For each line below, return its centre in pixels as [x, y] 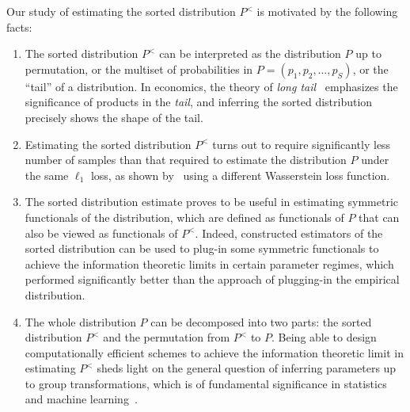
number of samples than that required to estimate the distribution [186, 160]
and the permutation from [167, 337]
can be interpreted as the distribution [250, 53]
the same [47, 175]
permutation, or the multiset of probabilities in [139, 69]
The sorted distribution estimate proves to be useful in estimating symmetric [212, 202]
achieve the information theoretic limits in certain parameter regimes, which [209, 263]
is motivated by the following [327, 11]
